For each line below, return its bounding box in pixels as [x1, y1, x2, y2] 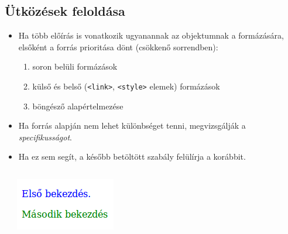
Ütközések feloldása [5, 2, 125, 20]
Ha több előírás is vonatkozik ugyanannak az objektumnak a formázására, [18, 29, 284, 42]
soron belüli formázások [32, 60, 118, 73]
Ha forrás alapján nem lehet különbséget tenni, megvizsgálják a [18, 119, 246, 132]
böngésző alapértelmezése [32, 99, 124, 112]
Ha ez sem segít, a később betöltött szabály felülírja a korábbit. [18, 150, 246, 163]
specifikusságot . [18, 130, 73, 143]
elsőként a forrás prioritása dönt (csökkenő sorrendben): [18, 40, 218, 53]
